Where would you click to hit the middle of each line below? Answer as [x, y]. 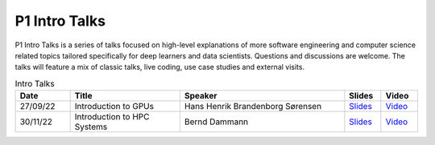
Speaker [201, 96]
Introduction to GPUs [114, 107]
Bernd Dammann [216, 122]
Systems [91, 127]
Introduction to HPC [112, 117]
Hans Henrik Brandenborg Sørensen [253, 107]
